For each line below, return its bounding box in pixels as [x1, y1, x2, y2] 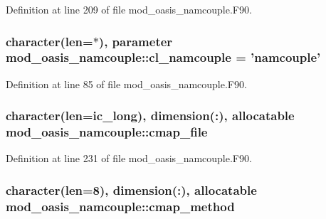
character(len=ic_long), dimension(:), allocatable [6, 107, 295, 124]
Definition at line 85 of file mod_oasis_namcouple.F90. [6, 76, 247, 91]
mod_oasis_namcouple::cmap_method [6, 197, 235, 215]
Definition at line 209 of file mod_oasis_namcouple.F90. [6, 2, 252, 16]
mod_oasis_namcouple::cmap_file [6, 123, 208, 141]
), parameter [98, 32, 173, 50]
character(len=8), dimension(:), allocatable [6, 181, 257, 198]
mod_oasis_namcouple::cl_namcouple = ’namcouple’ [6, 48, 321, 66]
